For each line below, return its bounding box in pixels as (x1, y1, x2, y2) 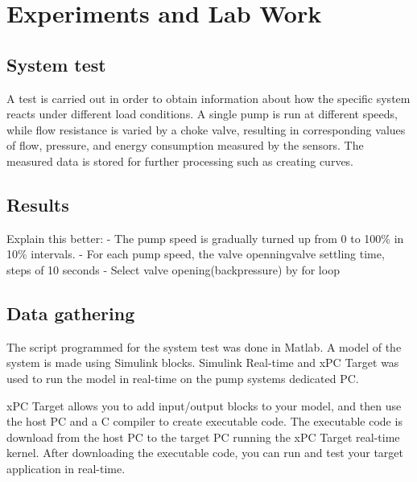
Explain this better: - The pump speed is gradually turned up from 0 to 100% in (6, 229, 404, 246)
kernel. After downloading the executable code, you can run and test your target (6, 444, 404, 461)
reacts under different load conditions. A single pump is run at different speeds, (6, 105, 398, 122)
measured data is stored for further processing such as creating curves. (6, 152, 354, 169)
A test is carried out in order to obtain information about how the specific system (6, 89, 411, 106)
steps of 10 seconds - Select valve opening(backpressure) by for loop (6, 261, 340, 278)
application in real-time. (6, 459, 126, 476)
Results (6, 192, 69, 216)
